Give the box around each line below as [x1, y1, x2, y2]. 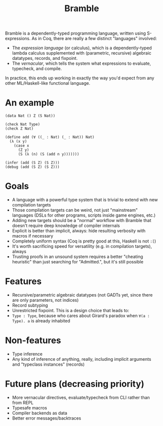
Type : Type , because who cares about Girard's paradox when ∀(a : [12, 313, 150, 318]
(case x [14, 143, 29, 148]
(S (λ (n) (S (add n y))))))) [18, 152, 79, 157]
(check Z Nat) [5, 126, 34, 131]
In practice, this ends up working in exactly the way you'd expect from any [5, 75, 155, 81]
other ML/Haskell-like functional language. [5, 80, 91, 86]
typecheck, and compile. [12, 66, 62, 72]
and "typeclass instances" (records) [12, 361, 85, 367]
